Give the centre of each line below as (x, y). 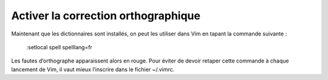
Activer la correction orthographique (106, 16)
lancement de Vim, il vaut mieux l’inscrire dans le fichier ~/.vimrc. (93, 69)
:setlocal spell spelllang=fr (59, 47)
